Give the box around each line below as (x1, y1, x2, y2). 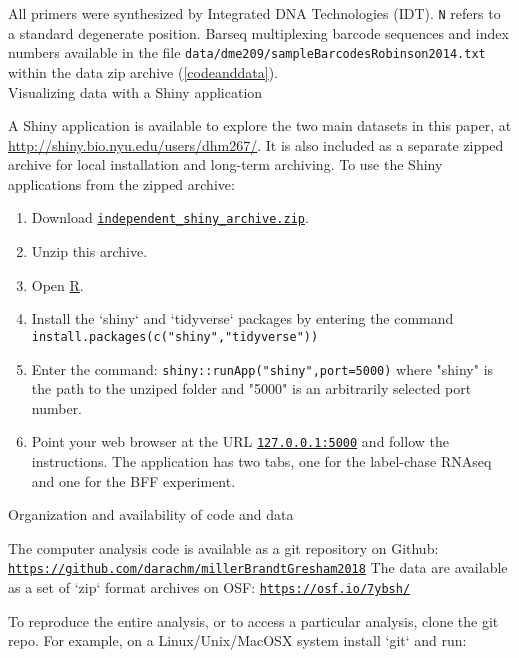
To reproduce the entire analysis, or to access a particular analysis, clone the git (8, 610, 499, 631)
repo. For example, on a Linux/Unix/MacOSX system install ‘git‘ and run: (8, 630, 467, 651)
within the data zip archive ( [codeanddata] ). (8, 61, 278, 82)
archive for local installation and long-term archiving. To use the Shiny (8, 154, 443, 175)
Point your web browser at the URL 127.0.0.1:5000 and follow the (31, 431, 449, 452)
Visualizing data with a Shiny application (8, 81, 263, 102)
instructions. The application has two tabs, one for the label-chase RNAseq (31, 451, 492, 472)
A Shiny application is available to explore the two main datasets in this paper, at (8, 115, 512, 136)
